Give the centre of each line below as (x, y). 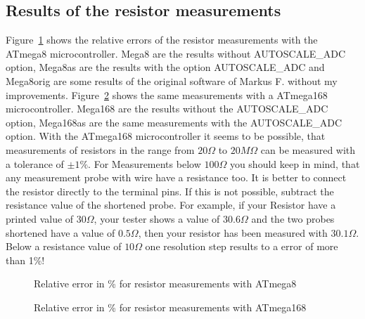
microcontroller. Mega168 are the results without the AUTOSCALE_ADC (167, 109)
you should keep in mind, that (295, 163)
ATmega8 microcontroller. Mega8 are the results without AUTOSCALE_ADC (176, 53)
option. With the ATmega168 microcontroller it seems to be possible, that (166, 136)
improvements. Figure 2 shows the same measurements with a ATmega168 (167, 95)
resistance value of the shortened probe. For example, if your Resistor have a (171, 205)
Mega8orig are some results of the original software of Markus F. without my (172, 80)
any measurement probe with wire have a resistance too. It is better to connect (176, 177)
